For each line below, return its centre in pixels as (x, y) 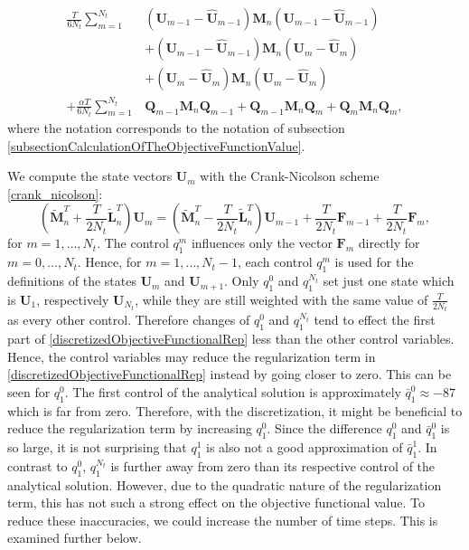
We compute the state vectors (90, 176)
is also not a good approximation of (305, 447)
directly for (389, 243)
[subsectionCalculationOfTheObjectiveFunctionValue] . (156, 145)
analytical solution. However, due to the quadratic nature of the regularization (225, 484)
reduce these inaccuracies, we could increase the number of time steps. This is (223, 520)
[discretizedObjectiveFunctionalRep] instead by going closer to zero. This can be (230, 374)
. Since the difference (324, 428)
